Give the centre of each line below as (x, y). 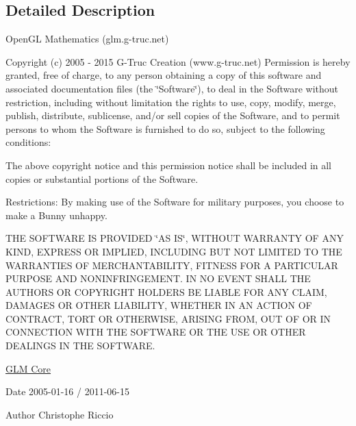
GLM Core (28, 368)
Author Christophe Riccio (60, 414)
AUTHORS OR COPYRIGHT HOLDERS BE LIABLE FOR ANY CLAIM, (166, 291)
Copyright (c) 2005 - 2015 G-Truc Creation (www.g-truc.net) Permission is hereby (178, 61)
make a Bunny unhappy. (56, 215)
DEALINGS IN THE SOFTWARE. (80, 346)
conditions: (28, 142)
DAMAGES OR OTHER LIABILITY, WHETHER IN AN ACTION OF (159, 305)
